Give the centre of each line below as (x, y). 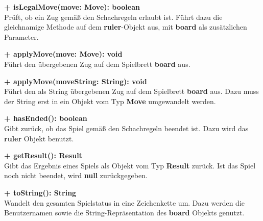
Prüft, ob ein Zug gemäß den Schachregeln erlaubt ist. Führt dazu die (113, 17)
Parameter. (21, 36)
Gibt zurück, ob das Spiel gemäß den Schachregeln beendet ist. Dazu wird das (126, 128)
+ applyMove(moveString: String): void (76, 81)
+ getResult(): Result (43, 155)
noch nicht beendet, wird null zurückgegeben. (76, 175)
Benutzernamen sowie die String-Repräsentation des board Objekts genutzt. (124, 213)
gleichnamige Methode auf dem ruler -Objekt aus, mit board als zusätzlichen (126, 27)
